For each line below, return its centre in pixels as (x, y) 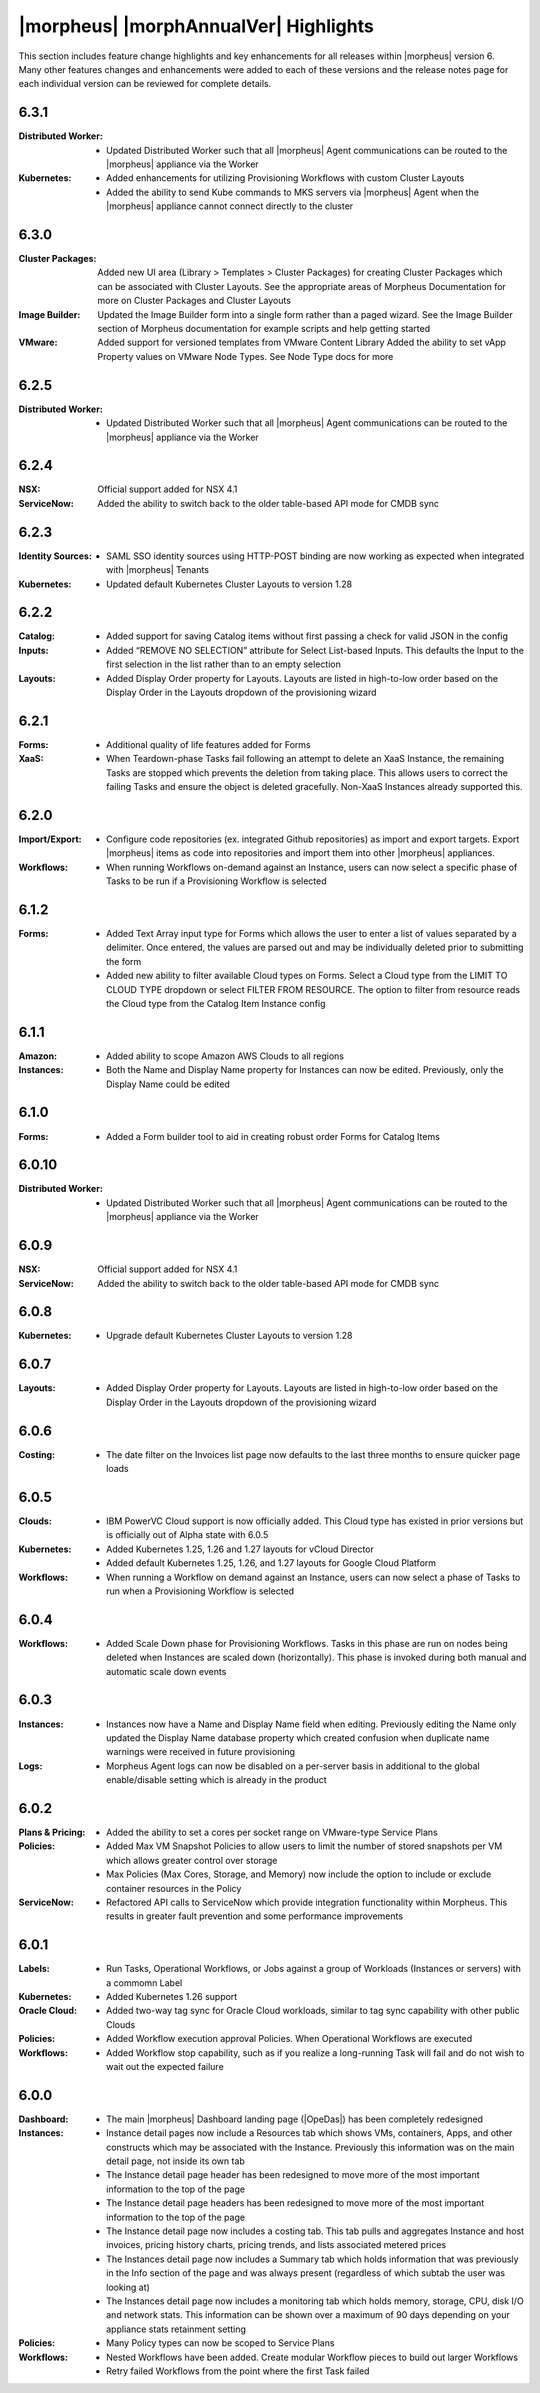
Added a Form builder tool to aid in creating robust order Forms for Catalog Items (273, 1136)
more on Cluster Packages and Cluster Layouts (194, 301)
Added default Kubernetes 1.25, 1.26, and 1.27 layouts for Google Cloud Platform (271, 1563)
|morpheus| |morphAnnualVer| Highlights (196, 26)
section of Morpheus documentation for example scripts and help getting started (264, 329)
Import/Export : (50, 839)
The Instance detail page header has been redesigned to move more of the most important (293, 2175)
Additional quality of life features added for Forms (208, 744)
